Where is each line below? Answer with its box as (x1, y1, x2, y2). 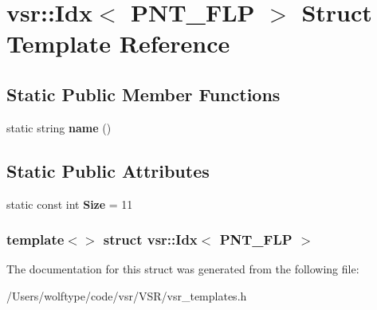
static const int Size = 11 (6, 195, 133, 212)
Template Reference (6, 27, 230, 60)
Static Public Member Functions (6, 81, 281, 106)
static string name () (6, 119, 112, 135)
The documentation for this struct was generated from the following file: (6, 261, 359, 277)
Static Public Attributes (6, 158, 210, 182)
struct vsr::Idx (103, 230, 198, 249)
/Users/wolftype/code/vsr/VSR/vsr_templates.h (6, 287, 247, 304)
